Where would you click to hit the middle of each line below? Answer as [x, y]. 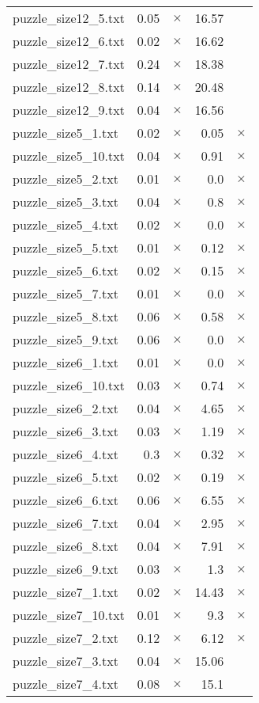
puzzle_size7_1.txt [66, 592]
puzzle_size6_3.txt [66, 431]
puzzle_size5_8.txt [66, 316]
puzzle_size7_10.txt [69, 615]
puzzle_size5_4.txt [66, 224]
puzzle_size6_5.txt [66, 477]
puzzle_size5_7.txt [66, 293]
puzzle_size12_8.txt [69, 87]
